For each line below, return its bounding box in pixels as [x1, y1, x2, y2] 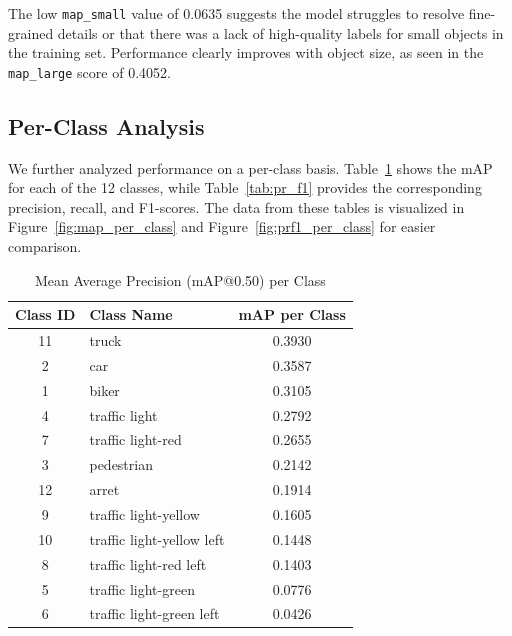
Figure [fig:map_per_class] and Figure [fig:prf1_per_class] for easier [8, 216, 436, 237]
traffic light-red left [89, 553, 207, 574]
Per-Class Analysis [8, 110, 205, 141]
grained [8, 22, 54, 43]
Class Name [89, 304, 173, 325]
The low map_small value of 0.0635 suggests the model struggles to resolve [8, 3, 465, 23]
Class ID [15, 304, 76, 325]
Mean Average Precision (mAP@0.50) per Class [34, 269, 326, 290]
